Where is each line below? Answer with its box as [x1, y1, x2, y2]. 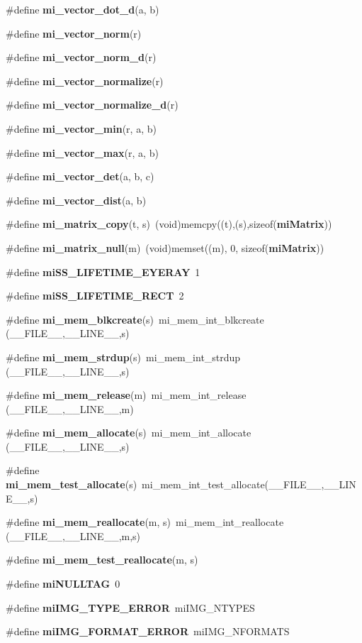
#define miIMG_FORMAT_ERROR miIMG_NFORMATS [6, 624, 290, 639]
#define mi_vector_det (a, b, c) [6, 169, 154, 184]
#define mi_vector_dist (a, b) [6, 192, 147, 207]
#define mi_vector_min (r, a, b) [6, 121, 157, 136]
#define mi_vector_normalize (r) [6, 73, 164, 88]
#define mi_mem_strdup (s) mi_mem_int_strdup [6, 349, 241, 364]
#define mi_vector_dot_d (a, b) [6, 2, 159, 16]
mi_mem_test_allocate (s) [6, 477, 137, 492]
